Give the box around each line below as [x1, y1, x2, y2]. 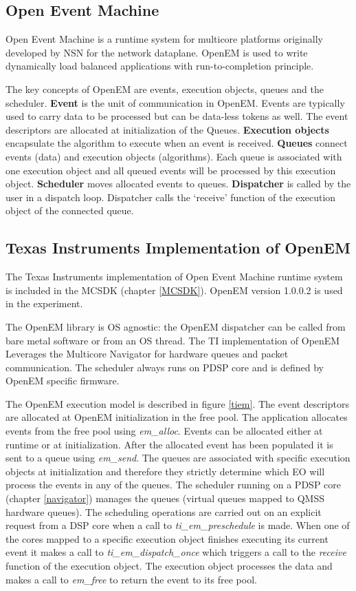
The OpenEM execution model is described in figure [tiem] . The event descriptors [5, 396, 349, 411]
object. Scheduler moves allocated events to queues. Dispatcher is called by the [5, 176, 351, 191]
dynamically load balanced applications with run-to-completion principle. [5, 59, 314, 73]
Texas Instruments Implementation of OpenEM [5, 237, 351, 258]
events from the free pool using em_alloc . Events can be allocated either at [5, 424, 323, 438]
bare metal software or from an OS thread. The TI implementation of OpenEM [5, 333, 340, 347]
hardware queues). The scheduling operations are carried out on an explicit [5, 504, 322, 519]
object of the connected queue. [5, 203, 134, 218]
